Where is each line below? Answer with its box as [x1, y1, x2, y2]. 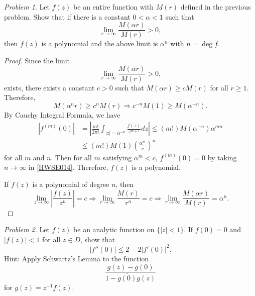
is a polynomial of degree [32, 179, 109, 189]
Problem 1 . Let [4, 2, 50, 12]
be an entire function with [73, 2, 154, 12]
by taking [207, 152, 237, 162]
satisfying [102, 152, 132, 162]
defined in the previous [180, 2, 251, 12]
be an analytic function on [73, 224, 155, 235]
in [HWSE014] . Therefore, [28, 162, 108, 172]
